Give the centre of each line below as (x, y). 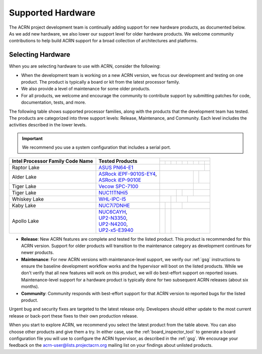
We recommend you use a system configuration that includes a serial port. (97, 147)
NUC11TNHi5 (113, 193)
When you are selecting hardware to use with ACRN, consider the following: (85, 66)
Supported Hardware (52, 13)
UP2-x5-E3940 (116, 230)
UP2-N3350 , (113, 218)
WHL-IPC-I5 (112, 199)
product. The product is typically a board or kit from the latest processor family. (101, 82)
